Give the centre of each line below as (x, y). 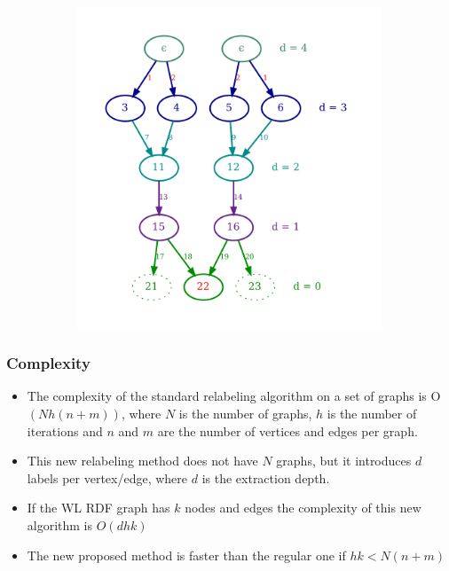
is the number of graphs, (245, 414)
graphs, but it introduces (344, 461)
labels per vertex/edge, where (107, 477)
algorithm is (60, 525)
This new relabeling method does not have (142, 461)
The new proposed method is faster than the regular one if (186, 555)
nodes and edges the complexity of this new (303, 508)
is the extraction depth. (266, 477)
